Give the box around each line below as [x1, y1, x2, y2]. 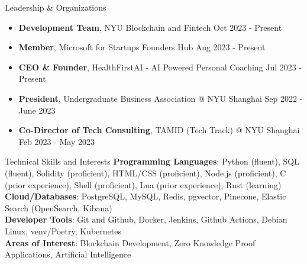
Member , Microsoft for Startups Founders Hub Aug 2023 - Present [18, 41, 266, 53]
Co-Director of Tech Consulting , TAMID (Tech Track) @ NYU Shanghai [18, 124, 300, 136]
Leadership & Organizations [5, 1, 106, 13]
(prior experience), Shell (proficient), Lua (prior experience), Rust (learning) [5, 178, 282, 191]
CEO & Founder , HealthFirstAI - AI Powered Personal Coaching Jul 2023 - [18, 60, 302, 73]
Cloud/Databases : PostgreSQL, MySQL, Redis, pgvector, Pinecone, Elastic [5, 190, 286, 202]
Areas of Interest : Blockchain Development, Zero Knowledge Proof [5, 236, 256, 249]
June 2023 [18, 104, 56, 116]
